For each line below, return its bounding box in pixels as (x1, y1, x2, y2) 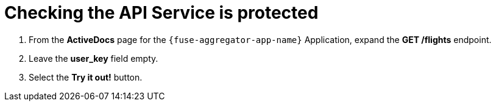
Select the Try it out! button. (29, 71, 143, 82)
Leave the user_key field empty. (29, 53, 158, 64)
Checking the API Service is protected (4, 2, 319, 23)
